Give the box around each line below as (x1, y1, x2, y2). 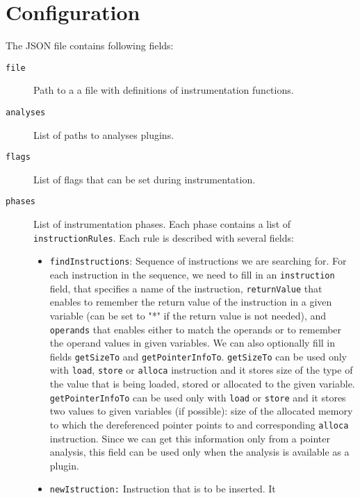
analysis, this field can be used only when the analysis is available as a (49, 445, 350, 459)
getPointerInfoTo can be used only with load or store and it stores (49, 390, 346, 404)
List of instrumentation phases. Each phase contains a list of (33, 217, 291, 231)
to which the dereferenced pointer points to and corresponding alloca (49, 417, 349, 431)
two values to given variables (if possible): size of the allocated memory (49, 404, 353, 418)
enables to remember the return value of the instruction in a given (49, 294, 332, 309)
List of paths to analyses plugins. (33, 127, 174, 142)
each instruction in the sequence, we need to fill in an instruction (49, 267, 335, 282)
